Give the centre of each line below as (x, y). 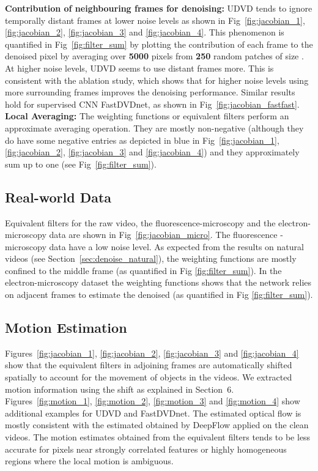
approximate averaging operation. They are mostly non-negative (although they (154, 128)
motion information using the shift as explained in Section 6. (120, 389)
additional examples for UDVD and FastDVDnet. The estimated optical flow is (153, 413)
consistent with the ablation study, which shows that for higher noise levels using (157, 80)
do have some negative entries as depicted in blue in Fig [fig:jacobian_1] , (142, 140)
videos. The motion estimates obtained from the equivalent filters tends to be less (158, 437)
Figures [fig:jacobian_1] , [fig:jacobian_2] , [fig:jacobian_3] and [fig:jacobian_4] (152, 353)
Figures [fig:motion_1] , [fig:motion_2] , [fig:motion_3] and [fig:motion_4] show (153, 401)
